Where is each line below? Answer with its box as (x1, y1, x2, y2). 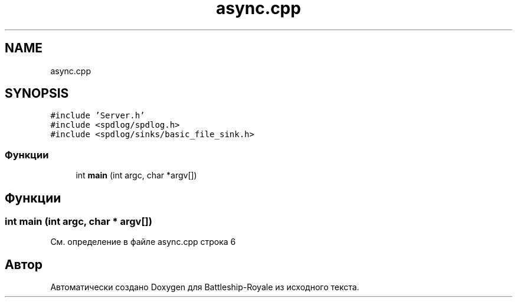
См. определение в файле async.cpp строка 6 (50, 237, 236, 247)
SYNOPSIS (5, 86, 69, 101)
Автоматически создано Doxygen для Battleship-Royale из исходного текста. (50, 282, 359, 293)
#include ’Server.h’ (50, 111, 145, 121)
